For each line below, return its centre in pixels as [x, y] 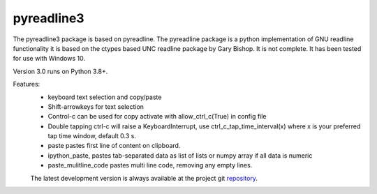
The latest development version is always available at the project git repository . [144, 178]
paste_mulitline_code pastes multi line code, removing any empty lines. [150, 165]
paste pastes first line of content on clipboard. [114, 146]
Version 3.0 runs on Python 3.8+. [60, 71]
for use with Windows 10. [49, 59]
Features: [27, 84]
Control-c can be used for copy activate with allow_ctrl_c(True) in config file [157, 117]
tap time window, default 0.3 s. [92, 136]
